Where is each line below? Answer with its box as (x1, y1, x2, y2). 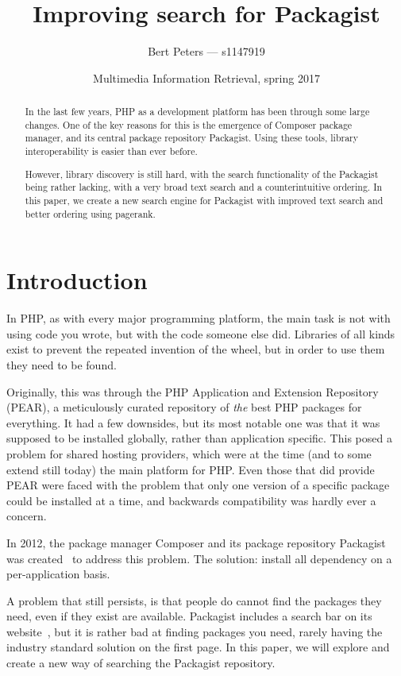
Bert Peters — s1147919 (148, 43, 265, 60)
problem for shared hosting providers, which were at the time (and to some (6, 445, 372, 462)
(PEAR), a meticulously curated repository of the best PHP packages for (6, 399, 362, 415)
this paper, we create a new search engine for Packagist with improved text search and (25, 193, 384, 207)
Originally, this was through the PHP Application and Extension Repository (6, 383, 379, 400)
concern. (6, 508, 47, 524)
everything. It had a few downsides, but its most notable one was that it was (6, 414, 380, 431)
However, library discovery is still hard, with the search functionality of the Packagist (25, 167, 379, 180)
